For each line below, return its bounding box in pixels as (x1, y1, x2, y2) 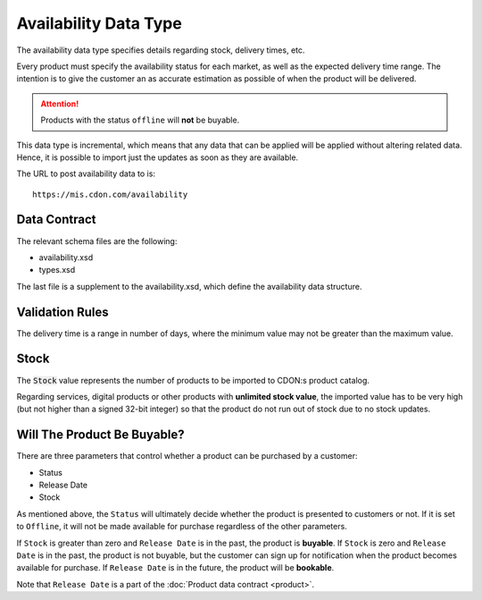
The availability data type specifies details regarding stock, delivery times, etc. (16, 45, 305, 55)
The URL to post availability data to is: (16, 168, 156, 179)
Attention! (40, 98, 79, 109)
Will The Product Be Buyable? (16, 427, 185, 443)
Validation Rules (16, 304, 109, 319)
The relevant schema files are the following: (16, 235, 178, 246)
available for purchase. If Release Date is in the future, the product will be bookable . (16, 562, 335, 573)
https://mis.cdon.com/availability (32, 189, 188, 199)
